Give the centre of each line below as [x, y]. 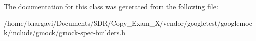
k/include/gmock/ [32, 32]
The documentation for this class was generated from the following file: [111, 6]
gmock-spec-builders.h [92, 32]
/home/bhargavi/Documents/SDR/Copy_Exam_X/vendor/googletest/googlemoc [128, 23]
